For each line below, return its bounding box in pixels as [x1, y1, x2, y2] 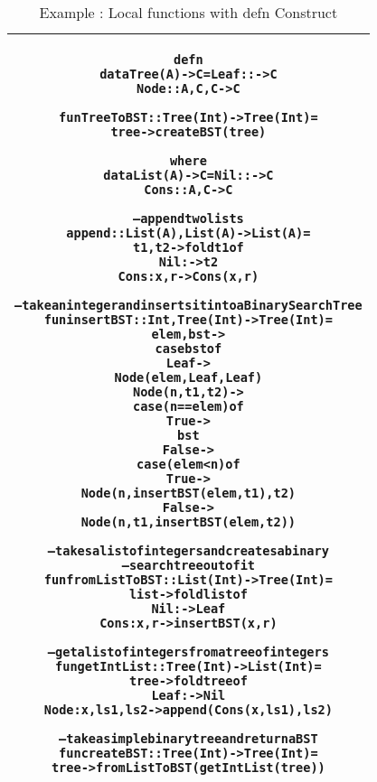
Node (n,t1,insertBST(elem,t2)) [80, 515, 297, 529]
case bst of [155, 341, 222, 356]
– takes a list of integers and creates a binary [47, 544, 329, 558]
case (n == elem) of [132, 399, 244, 414]
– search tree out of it [121, 558, 256, 573]
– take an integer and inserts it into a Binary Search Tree [14, 298, 363, 312]
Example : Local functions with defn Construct [39, 2, 338, 23]
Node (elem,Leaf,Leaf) [114, 370, 263, 385]
